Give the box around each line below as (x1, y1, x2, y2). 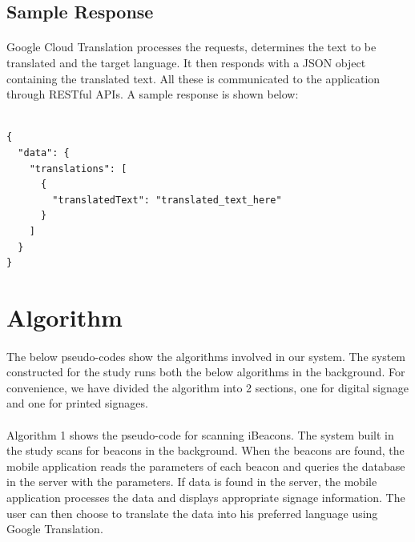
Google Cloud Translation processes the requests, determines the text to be (6, 38, 377, 55)
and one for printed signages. (6, 395, 148, 412)
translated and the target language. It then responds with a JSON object (6, 54, 366, 70)
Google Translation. (6, 520, 103, 537)
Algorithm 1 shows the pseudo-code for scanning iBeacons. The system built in (6, 426, 394, 443)
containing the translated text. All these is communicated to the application (6, 70, 381, 86)
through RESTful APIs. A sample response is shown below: (6, 86, 299, 102)
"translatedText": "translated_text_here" (52, 194, 282, 206)
